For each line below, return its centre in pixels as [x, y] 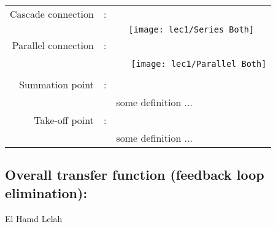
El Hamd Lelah [34, 218]
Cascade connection [52, 14]
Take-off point [64, 120]
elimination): [46, 192]
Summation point [56, 84]
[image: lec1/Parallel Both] [199, 64]
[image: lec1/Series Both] [191, 29]
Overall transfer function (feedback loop [135, 175]
